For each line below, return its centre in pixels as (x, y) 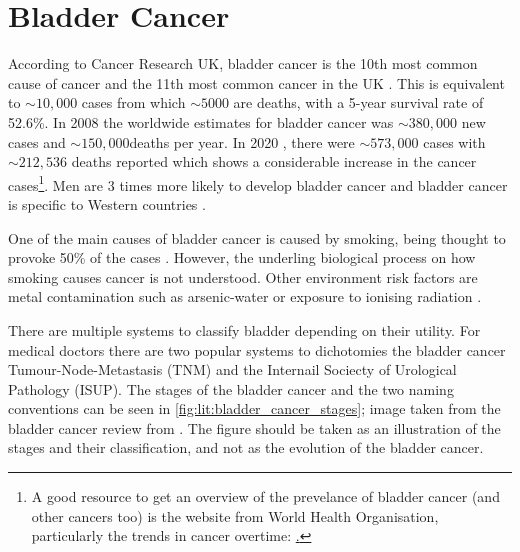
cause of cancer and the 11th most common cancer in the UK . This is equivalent (256, 82)
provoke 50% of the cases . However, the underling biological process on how (242, 257)
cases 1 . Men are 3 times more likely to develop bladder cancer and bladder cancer (258, 183)
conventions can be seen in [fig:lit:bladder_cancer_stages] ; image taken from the (254, 408)
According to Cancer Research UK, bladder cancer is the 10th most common (243, 63)
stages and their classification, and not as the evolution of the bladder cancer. (246, 447)
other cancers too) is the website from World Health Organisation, (235, 515)
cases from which (133, 102)
